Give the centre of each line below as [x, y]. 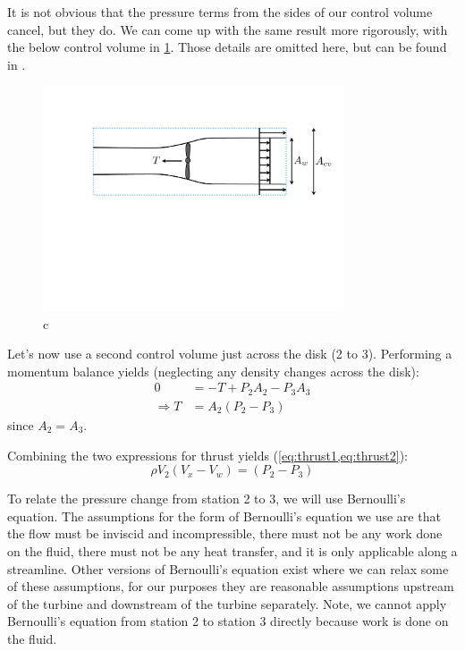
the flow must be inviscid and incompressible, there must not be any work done [225, 533]
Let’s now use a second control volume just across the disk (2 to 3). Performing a [230, 354]
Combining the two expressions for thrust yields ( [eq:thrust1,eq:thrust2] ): [208, 455]
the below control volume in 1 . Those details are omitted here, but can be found [227, 47]
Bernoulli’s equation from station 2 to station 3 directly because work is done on [228, 621]
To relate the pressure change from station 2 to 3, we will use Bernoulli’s [207, 499]
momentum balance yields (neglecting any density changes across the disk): [213, 371]
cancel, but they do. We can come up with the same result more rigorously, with [228, 29]
